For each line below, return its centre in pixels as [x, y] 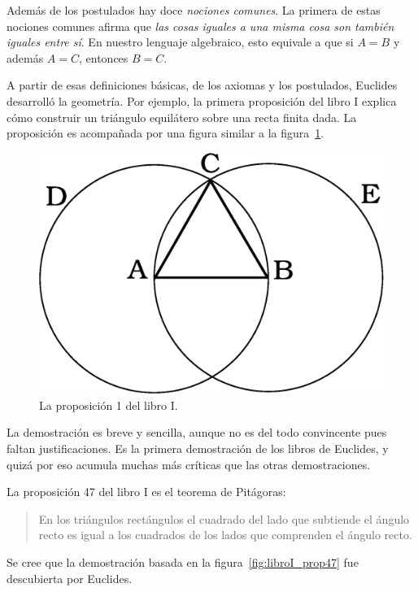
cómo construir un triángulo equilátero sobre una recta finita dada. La [182, 117]
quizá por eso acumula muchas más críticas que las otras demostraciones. [189, 464]
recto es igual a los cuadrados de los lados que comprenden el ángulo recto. [225, 535]
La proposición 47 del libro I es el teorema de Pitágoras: [146, 492]
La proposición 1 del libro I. [109, 405]
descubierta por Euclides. [70, 578]
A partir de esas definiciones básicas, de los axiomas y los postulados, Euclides [202, 85]
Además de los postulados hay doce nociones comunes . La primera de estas [194, 10]
